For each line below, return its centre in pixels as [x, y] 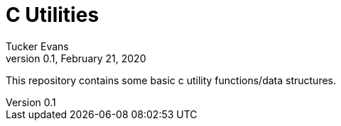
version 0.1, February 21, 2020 [76, 58]
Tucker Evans [37, 46]
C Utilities [53, 15]
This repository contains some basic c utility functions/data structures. [171, 80]
